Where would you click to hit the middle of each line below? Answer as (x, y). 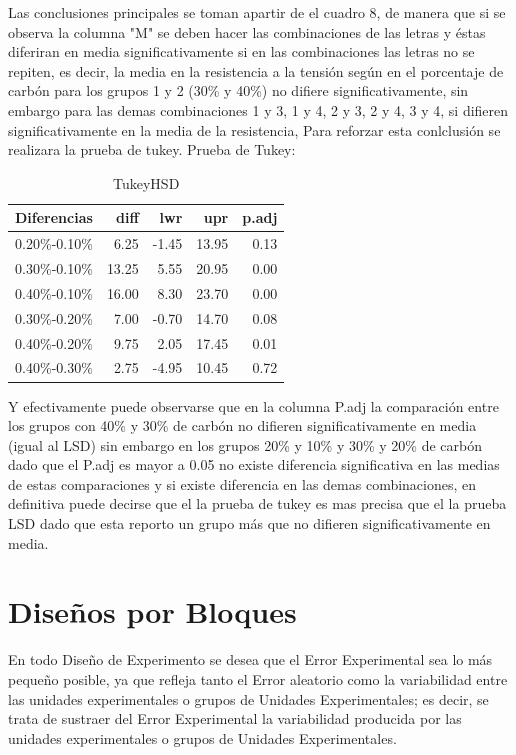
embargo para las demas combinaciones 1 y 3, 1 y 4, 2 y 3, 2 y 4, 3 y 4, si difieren (258, 109)
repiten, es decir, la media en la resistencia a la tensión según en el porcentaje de (256, 70)
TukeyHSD (146, 182)
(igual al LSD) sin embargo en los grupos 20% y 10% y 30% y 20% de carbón (245, 444)
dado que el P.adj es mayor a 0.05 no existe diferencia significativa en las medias (254, 464)
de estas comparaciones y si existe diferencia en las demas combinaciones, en (242, 483)
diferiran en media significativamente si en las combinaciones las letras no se (241, 51)
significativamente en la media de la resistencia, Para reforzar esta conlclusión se (254, 129)
